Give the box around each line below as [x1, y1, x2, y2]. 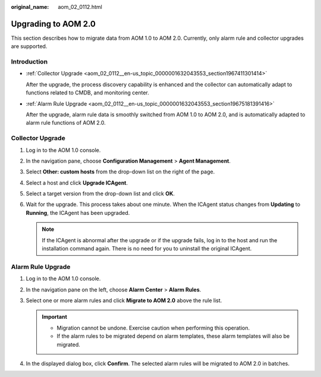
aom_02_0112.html [58, 4, 102, 10]
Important [42, 313, 68, 321]
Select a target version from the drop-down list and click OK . [26, 190, 175, 197]
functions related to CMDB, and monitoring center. [26, 89, 150, 96]
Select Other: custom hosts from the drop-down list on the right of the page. [26, 168, 215, 175]
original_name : [11, 4, 49, 10]
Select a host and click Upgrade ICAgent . [26, 179, 128, 186]
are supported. [11, 43, 48, 50]
